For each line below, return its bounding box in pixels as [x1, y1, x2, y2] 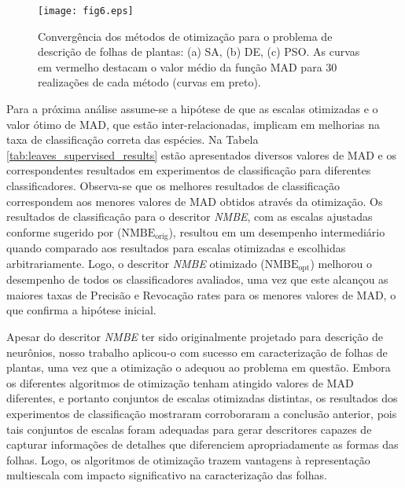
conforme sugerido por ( [6, 223, 122, 240]
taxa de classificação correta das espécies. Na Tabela [6, 131, 259, 148]
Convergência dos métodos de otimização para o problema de [38, 28, 333, 44]
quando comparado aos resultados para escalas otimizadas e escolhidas [6, 240, 346, 256]
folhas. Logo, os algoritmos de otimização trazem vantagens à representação [6, 451, 370, 468]
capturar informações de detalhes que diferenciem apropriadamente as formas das [6, 436, 399, 453]
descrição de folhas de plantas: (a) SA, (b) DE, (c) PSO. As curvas [38, 43, 360, 60]
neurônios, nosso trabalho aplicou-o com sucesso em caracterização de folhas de [6, 343, 388, 360]
